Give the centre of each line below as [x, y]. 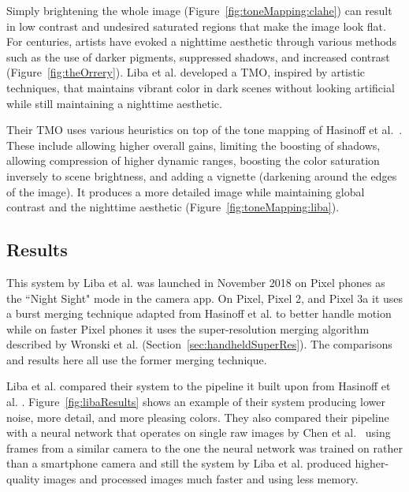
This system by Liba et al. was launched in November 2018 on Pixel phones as [196, 282]
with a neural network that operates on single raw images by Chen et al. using [199, 432]
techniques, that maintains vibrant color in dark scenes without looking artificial [201, 87]
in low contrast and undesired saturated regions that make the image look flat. [196, 26]
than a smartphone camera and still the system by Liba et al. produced [179, 463]
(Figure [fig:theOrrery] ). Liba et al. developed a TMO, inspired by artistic [186, 72]
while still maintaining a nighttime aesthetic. [114, 103]
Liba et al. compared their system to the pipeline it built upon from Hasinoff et [199, 386]
